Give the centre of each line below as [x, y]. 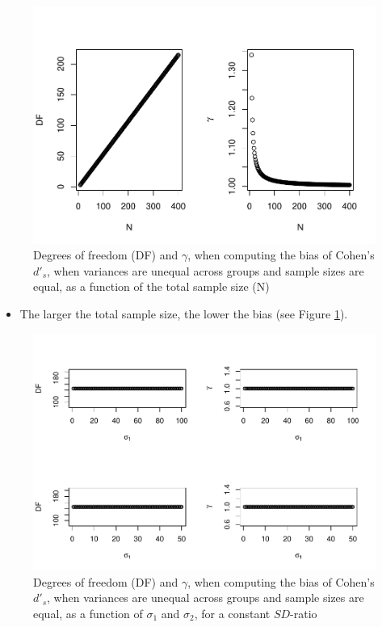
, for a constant [232, 613]
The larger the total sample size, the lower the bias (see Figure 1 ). [184, 313]
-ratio [304, 613]
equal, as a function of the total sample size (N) [151, 286]
